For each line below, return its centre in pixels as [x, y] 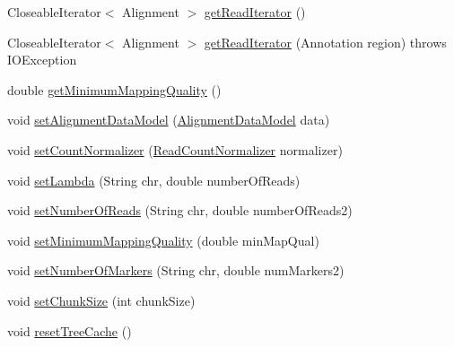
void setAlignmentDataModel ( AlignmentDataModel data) [169, 120]
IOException [42, 60]
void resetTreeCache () [70, 330]
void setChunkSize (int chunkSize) [101, 300]
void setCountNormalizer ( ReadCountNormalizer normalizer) [175, 149]
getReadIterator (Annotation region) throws [325, 42]
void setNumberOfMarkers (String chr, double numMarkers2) [176, 270]
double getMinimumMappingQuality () [114, 89]
